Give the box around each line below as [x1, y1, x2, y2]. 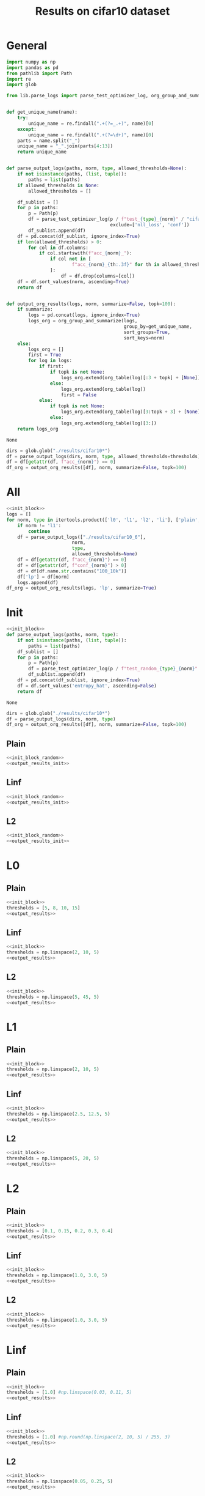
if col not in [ [49, 256, 92, 262]
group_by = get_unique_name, [123, 324, 192, 330]
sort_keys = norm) [123, 335, 165, 341]
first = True [28, 352, 62, 358]
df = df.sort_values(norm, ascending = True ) [17, 278, 130, 285]
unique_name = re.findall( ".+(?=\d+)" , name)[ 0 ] [28, 131, 154, 138]
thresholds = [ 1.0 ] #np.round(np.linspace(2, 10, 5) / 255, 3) [6, 1434, 171, 1440]
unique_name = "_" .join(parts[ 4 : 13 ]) [17, 143, 113, 149]
